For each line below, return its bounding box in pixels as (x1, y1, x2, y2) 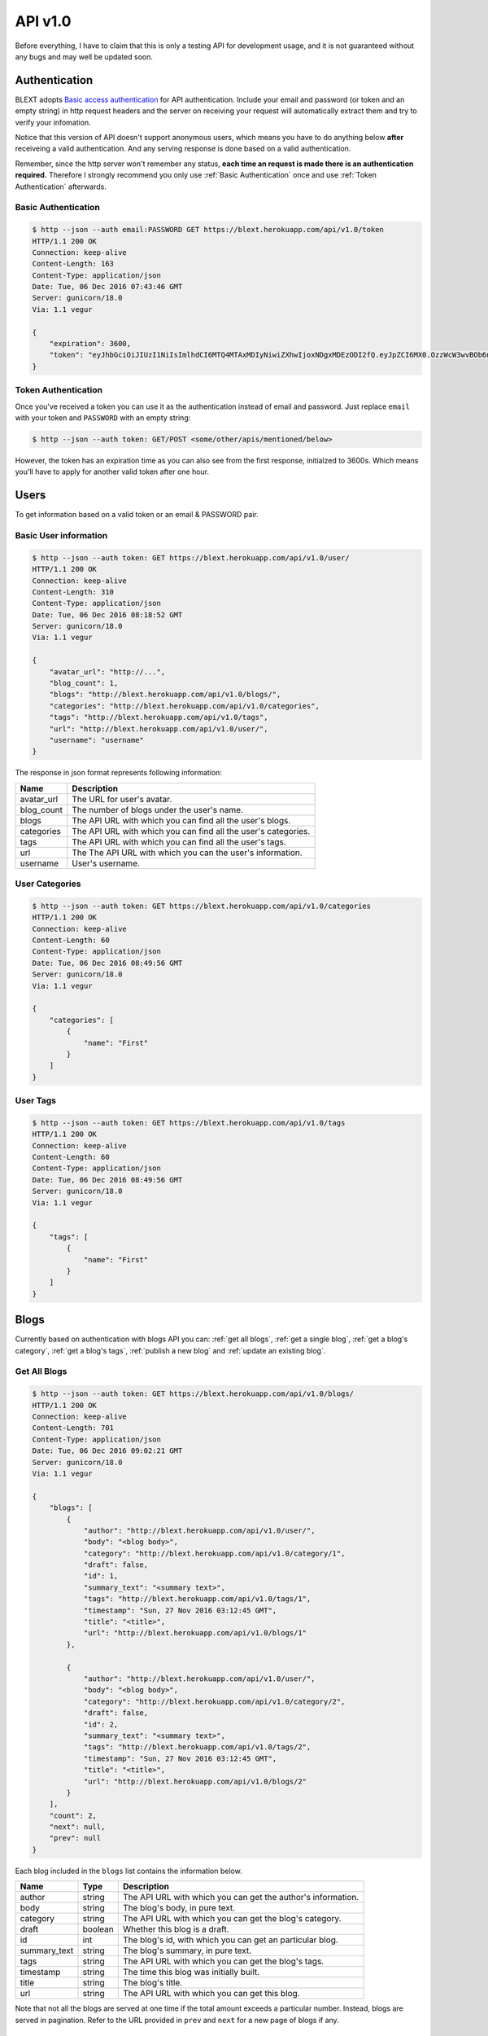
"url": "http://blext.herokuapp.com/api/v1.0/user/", (49, 724, 268, 733)
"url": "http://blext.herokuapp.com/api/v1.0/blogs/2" (83, 1776, 307, 1786)
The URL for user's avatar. (72, 793, 172, 805)
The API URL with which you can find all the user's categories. (72, 825, 311, 836)
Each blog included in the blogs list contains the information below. (15, 1866, 243, 1876)
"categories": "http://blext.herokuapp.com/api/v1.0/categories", (49, 701, 320, 710)
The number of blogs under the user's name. (72, 804, 244, 815)
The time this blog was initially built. (123, 1967, 260, 1978)
